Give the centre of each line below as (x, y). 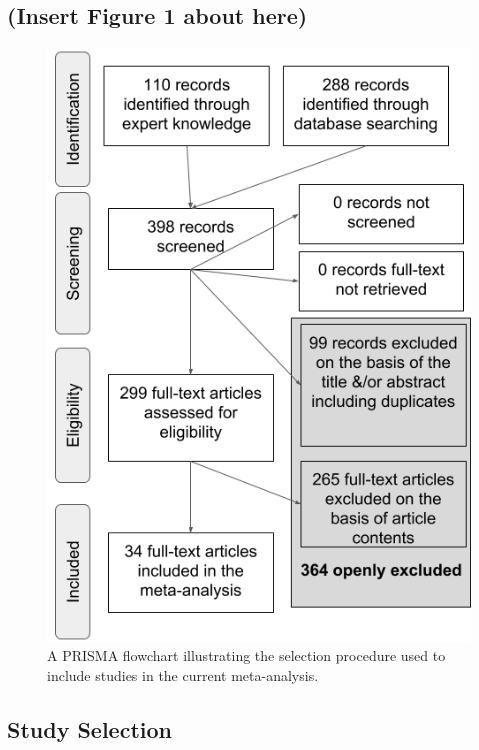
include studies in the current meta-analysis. (183, 674)
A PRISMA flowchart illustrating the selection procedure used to (246, 655)
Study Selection (89, 728)
